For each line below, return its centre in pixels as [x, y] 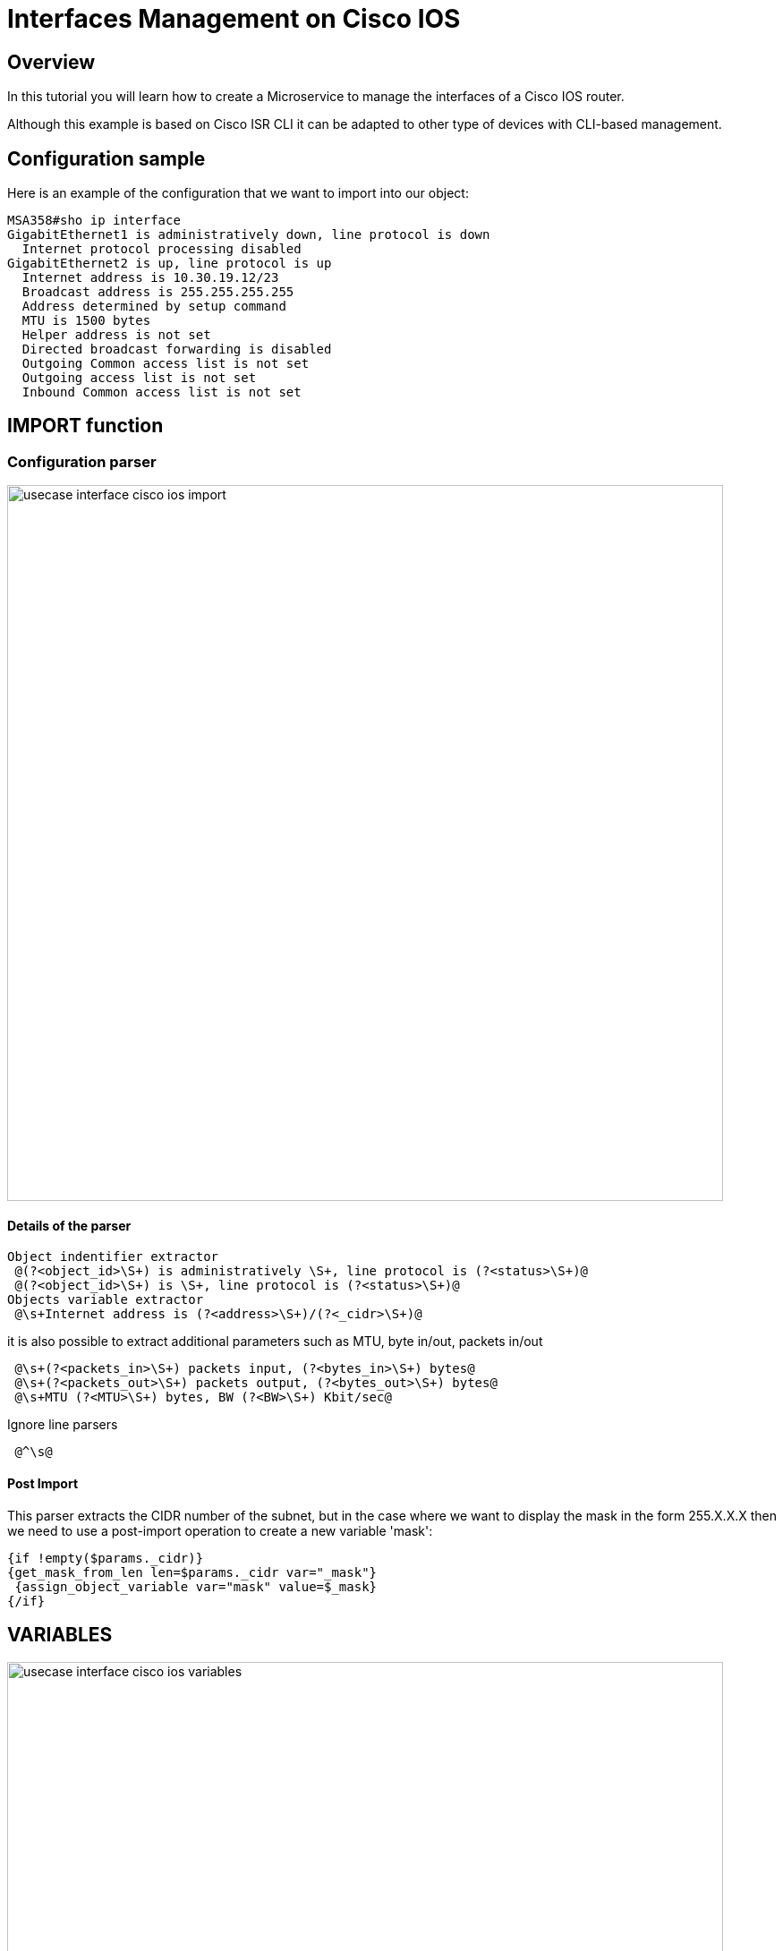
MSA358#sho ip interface [94, 221]
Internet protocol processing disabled [162, 249]
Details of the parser [69, 1225]
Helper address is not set [116, 335]
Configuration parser [82, 461]
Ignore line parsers [63, 1425]
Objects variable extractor [106, 1300]
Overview [51, 62]
